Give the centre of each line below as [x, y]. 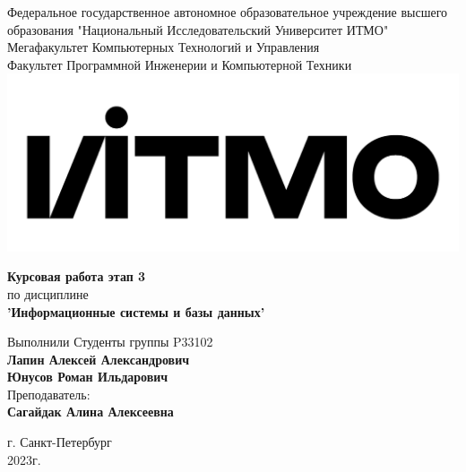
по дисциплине [48, 293]
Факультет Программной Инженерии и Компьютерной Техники [180, 64]
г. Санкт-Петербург [60, 442]
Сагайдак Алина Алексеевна [91, 412]
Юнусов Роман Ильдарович [88, 377]
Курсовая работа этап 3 [77, 276]
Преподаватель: [49, 394]
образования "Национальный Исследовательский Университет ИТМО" [198, 29]
